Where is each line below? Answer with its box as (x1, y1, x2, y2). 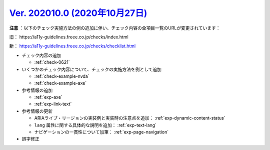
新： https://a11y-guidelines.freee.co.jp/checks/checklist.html (9, 43, 136, 49)
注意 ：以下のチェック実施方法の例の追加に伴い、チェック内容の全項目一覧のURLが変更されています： (9, 25, 220, 31)
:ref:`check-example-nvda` (34, 73, 89, 79)
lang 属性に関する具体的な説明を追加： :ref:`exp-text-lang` (34, 122, 157, 128)
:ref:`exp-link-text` (34, 101, 72, 107)
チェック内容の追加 (21, 52, 61, 58)
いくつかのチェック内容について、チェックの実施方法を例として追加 (21, 66, 162, 72)
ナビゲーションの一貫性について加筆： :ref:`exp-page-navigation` (34, 129, 169, 135)
